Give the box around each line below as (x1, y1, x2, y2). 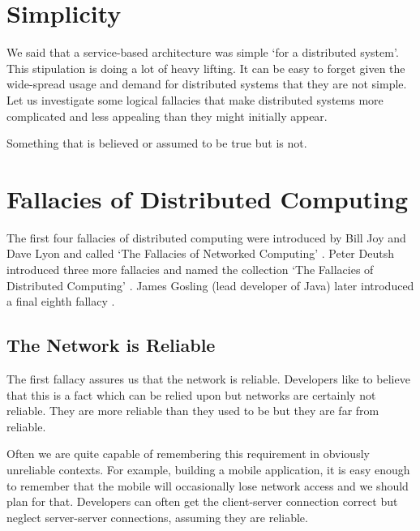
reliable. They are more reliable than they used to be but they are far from (6, 402, 379, 419)
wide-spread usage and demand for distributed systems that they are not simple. (6, 75, 407, 92)
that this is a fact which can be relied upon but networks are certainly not (6, 386, 376, 403)
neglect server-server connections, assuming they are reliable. (6, 508, 308, 525)
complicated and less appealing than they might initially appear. (6, 107, 328, 124)
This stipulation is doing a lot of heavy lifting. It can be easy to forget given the (6, 59, 405, 76)
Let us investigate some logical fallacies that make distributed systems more (6, 91, 384, 108)
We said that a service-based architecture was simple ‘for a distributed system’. (6, 44, 399, 61)
